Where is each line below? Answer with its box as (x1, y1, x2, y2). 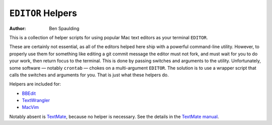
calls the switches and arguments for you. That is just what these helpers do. (9, 72, 169, 78)
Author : (9, 25, 26, 31)
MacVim (22, 104, 39, 110)
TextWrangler (22, 97, 50, 103)
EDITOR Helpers (9, 8, 78, 19)
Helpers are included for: (9, 81, 61, 87)
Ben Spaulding (49, 25, 80, 31)
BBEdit (22, 90, 36, 96)
